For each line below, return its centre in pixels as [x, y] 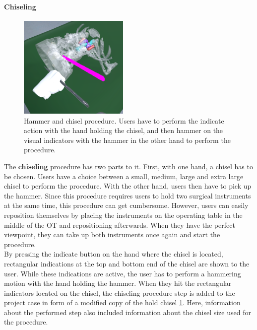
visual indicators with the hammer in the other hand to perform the [127, 140]
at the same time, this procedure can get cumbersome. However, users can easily [126, 205]
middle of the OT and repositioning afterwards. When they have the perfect [120, 225]
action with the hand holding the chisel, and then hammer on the [124, 130]
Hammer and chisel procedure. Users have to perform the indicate [124, 120]
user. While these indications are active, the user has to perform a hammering [123, 273]
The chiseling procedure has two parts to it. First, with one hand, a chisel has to [128, 166]
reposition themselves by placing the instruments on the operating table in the [123, 215]
